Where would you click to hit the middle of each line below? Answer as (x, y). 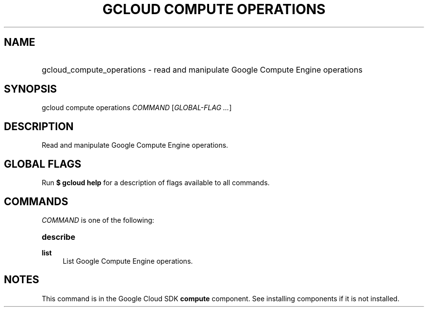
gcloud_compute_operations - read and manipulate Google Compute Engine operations (202, 69)
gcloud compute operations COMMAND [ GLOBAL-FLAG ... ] (137, 108)
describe (58, 237)
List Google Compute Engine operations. (128, 261)
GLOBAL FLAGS (43, 164)
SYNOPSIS (31, 89)
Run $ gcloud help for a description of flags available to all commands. (156, 183)
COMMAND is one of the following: (98, 220)
